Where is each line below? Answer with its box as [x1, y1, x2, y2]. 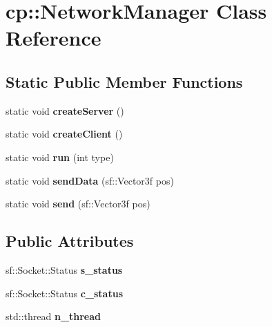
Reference [6, 24, 101, 52]
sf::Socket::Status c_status [6, 286, 123, 300]
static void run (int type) [6, 149, 114, 164]
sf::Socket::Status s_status [6, 262, 123, 277]
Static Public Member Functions [6, 71, 243, 92]
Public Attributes [6, 230, 134, 252]
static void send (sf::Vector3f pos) [6, 196, 150, 211]
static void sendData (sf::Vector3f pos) [6, 173, 174, 187]
